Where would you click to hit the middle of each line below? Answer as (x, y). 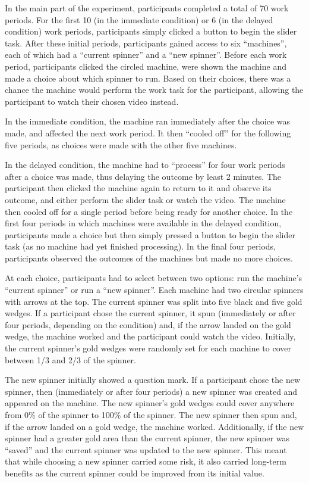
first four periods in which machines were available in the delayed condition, (143, 223)
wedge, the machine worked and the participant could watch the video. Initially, (150, 336)
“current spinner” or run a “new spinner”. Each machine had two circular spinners (154, 290)
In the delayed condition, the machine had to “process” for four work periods (145, 165)
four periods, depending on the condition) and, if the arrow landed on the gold (148, 324)
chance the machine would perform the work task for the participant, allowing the (154, 90)
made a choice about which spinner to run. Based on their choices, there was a (148, 78)
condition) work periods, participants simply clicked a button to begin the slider (151, 31)
